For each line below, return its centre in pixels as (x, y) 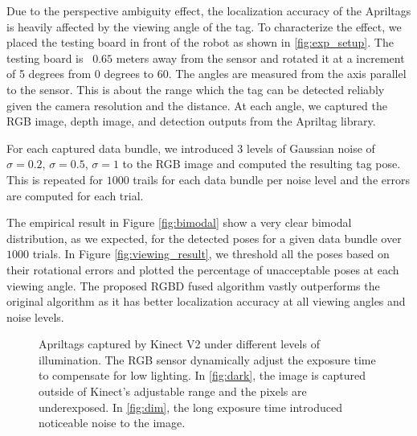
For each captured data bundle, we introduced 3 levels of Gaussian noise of (191, 148)
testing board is (45, 58)
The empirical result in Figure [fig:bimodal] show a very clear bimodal (179, 222)
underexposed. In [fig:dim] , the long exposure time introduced (190, 407)
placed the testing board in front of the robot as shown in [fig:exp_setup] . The (200, 42)
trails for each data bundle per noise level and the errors (271, 179)
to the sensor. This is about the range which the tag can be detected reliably (196, 89)
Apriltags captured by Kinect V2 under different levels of (179, 344)
